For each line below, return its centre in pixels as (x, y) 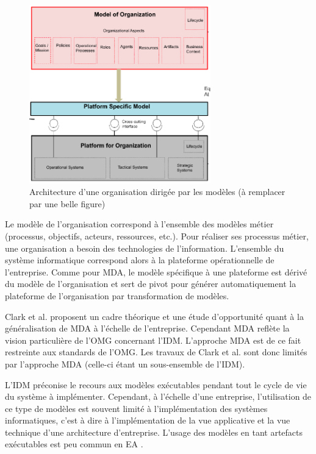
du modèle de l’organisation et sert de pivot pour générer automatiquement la (151, 284)
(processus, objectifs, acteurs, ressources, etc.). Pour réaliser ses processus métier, (157, 236)
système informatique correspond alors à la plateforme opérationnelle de (140, 260)
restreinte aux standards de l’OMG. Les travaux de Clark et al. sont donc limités (156, 352)
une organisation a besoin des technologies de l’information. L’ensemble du (145, 248)
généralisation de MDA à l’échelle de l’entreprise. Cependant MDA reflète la (147, 328)
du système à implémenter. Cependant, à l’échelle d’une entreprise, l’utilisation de (158, 396)
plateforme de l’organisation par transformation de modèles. (117, 295)
